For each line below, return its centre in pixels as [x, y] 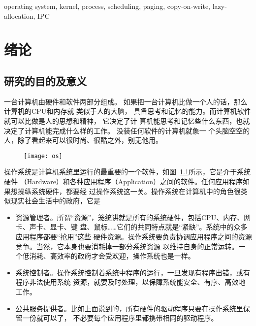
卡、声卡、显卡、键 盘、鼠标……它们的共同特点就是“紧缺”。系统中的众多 [131, 227]
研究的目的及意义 [45, 81]
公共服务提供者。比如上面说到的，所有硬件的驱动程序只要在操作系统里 [129, 308]
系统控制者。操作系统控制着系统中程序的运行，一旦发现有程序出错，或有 [133, 272]
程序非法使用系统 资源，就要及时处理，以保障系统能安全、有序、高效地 [130, 282]
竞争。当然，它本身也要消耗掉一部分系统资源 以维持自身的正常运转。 [127, 246]
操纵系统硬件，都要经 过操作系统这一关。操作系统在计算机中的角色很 [129, 191]
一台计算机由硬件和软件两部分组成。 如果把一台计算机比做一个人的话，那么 [126, 101]
